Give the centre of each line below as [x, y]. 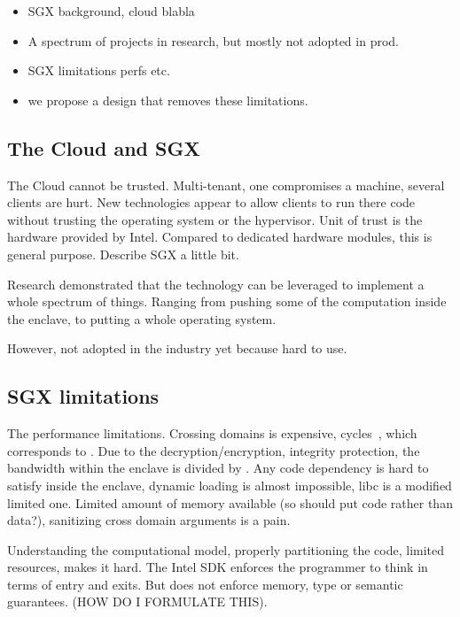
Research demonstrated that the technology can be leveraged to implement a [216, 284]
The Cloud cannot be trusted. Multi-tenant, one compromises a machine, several [226, 185]
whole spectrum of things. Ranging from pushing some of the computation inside [227, 301]
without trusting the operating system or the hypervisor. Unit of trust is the [215, 219]
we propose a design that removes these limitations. [168, 100]
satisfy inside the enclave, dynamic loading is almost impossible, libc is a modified [230, 485]
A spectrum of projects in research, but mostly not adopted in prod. [213, 40]
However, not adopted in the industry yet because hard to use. [177, 348]
